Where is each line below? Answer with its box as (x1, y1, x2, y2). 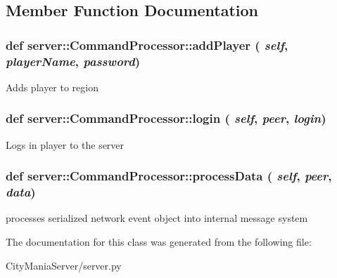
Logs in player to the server (6, 137, 125, 152)
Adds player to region (6, 79, 98, 94)
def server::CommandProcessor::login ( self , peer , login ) (6, 110, 326, 127)
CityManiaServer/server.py (6, 258, 122, 272)
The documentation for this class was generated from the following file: (6, 234, 312, 249)
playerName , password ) (6, 52, 141, 69)
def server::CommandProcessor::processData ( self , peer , (6, 167, 332, 185)
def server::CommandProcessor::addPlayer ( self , (6, 36, 288, 53)
